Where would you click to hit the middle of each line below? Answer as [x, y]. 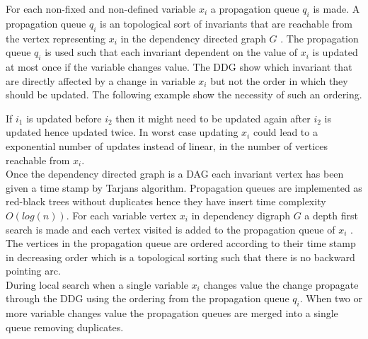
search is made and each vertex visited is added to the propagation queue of [171, 229]
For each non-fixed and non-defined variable [101, 8]
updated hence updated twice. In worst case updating [122, 132]
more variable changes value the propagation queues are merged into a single [172, 313]
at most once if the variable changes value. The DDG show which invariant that [179, 66]
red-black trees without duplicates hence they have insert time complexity [166, 201]
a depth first [331, 215]
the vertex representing [56, 38]
